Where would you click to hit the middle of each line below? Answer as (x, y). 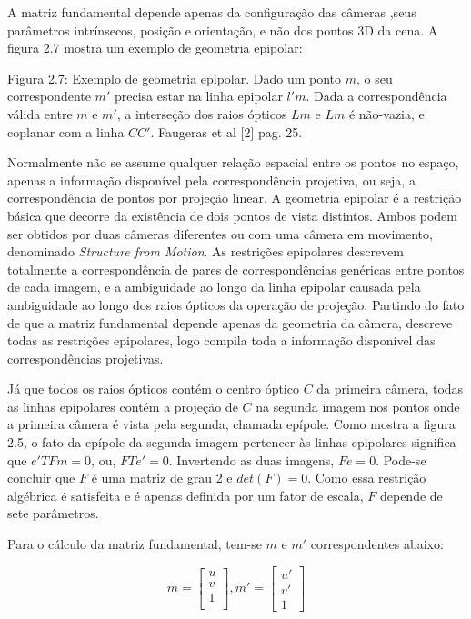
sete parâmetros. (53, 513)
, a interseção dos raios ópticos (202, 113)
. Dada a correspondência (376, 96)
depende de (411, 495)
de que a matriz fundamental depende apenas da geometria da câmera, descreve (230, 322)
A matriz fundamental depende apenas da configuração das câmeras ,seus (212, 12)
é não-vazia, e (386, 113)
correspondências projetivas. (85, 358)
